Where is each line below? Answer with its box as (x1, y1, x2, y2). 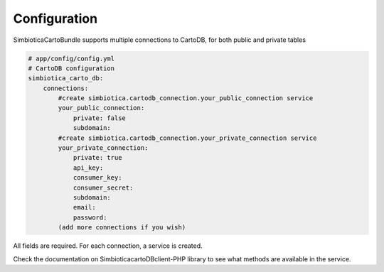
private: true (73, 153, 122, 162)
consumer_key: (73, 174, 122, 182)
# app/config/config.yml (28, 54, 115, 62)
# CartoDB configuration (28, 64, 115, 72)
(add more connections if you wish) (58, 224, 186, 232)
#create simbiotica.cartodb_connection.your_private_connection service (58, 134, 317, 142)
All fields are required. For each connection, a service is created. (13, 241, 203, 250)
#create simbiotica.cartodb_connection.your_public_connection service (58, 94, 314, 102)
